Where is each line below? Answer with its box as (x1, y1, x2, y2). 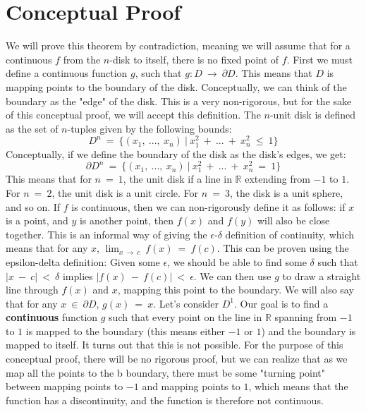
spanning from (274, 310, 337, 325)
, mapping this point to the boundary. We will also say (117, 282, 354, 297)
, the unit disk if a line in (123, 171, 232, 186)
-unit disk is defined (269, 107, 356, 122)
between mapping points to (6, 379, 123, 394)
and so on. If (6, 199, 61, 214)
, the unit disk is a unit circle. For (51, 185, 199, 200)
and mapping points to (142, 379, 240, 394)
